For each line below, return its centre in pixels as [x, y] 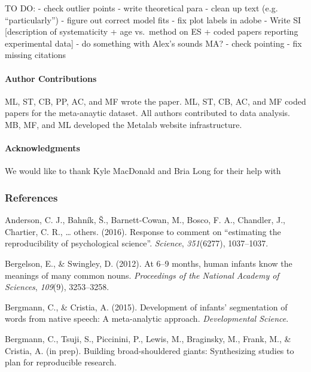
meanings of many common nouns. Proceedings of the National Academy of [142, 275]
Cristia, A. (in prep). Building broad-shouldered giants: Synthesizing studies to [150, 350]
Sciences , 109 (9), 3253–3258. [57, 287]
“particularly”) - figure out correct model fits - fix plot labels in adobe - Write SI [153, 19]
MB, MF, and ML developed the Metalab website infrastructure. [124, 124]
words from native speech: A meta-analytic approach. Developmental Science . [147, 318]
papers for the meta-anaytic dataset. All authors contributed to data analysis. [147, 113]
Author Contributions [51, 78]
